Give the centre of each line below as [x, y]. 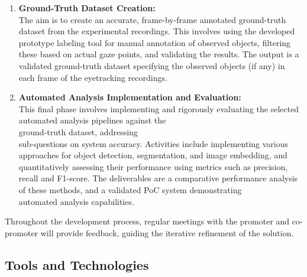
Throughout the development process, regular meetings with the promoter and [147, 221]
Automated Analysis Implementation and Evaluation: [130, 97]
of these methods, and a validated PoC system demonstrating [130, 189]
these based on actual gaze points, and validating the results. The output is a [159, 54]
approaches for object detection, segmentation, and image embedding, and [153, 155]
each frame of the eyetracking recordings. [93, 77]
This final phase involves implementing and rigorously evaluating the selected [159, 108]
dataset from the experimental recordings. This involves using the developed [157, 31]
